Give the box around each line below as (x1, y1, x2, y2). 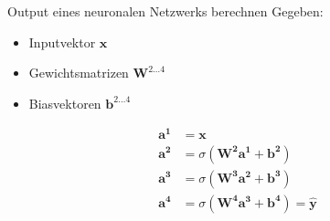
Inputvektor (28, 32, 96, 51)
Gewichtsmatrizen (28, 63, 129, 82)
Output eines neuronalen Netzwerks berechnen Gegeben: (7, 2, 324, 20)
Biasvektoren (28, 93, 101, 112)
